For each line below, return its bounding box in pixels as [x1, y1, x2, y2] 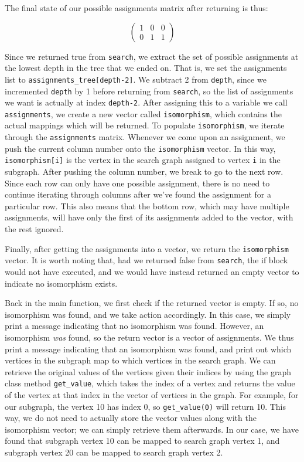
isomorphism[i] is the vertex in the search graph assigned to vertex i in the [5, 154, 281, 166]
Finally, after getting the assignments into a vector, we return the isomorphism [5, 242, 289, 254]
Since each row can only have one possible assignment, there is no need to [5, 176, 270, 189]
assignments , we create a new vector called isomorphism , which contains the [5, 107, 282, 120]
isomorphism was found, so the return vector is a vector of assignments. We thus [5, 331, 294, 343]
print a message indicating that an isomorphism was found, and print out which [5, 342, 292, 355]
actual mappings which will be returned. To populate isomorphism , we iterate [5, 119, 285, 131]
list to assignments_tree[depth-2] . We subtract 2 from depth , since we [5, 73, 267, 85]
